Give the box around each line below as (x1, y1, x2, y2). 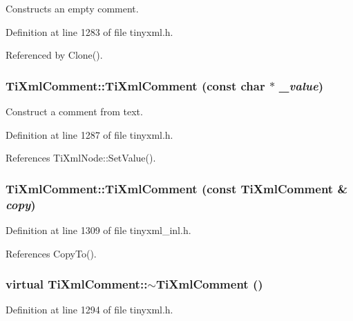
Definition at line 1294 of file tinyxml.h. (6, 302, 173, 317)
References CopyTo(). (6, 246, 97, 260)
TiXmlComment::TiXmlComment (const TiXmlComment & (6, 179, 348, 197)
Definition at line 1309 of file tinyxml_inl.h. (6, 222, 191, 237)
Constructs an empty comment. (6, 1, 139, 15)
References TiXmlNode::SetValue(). (6, 150, 156, 165)
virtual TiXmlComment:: (6, 275, 148, 293)
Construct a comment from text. (6, 104, 143, 118)
